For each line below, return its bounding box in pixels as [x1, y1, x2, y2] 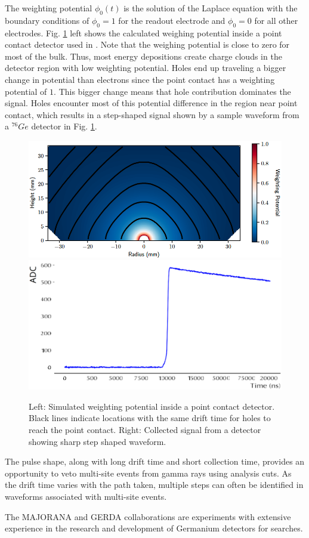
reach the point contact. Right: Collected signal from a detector [29, 423, 261, 435]
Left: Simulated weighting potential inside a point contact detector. [29, 400, 275, 412]
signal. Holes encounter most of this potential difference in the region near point [5, 97, 298, 109]
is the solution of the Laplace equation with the [123, 2, 298, 14]
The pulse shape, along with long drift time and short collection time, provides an [5, 455, 305, 468]
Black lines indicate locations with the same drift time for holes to [29, 412, 271, 424]
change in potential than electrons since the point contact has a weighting [5, 73, 275, 85]
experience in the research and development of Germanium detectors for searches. [5, 522, 303, 534]
